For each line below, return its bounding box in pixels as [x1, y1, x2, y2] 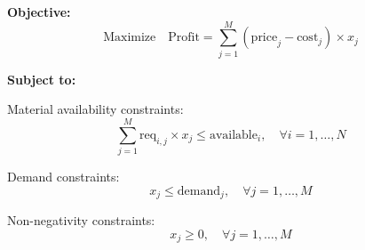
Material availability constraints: [7, 100, 184, 118]
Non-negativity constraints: [7, 211, 155, 230]
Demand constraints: [7, 167, 120, 186]
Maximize [103, 31, 156, 44]
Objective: [7, 3, 71, 20]
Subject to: [7, 69, 76, 88]
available [209, 128, 258, 141]
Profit [168, 31, 200, 44]
